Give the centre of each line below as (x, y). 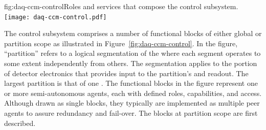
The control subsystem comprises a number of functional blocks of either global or (133, 33)
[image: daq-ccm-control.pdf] (56, 17)
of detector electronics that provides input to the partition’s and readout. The (126, 73)
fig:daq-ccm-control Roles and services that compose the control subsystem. (121, 6)
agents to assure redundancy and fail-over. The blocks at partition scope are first (131, 113)
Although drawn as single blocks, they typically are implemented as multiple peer (132, 103)
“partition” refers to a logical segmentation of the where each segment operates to (132, 53)
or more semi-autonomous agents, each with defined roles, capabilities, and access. (133, 93)
